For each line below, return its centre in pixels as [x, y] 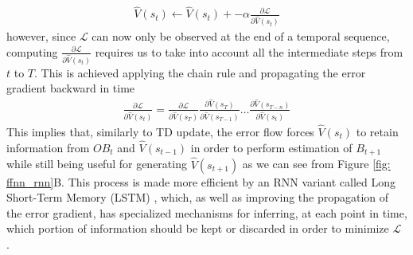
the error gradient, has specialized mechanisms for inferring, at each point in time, [207, 212]
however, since [41, 36]
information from [48, 147]
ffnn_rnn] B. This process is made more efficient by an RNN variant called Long [201, 181]
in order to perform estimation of [271, 147]
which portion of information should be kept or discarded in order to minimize [198, 228]
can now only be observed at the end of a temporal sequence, [241, 36]
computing [32, 51]
